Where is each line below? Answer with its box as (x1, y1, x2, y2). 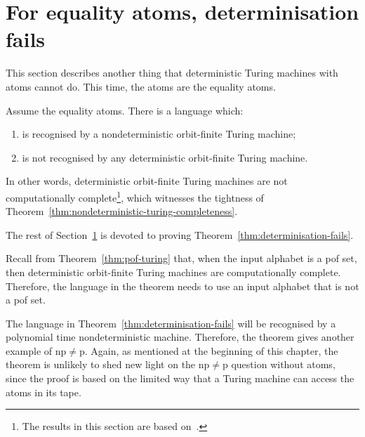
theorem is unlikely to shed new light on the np (6, 357, 210, 372)
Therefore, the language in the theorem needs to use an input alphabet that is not (6, 278, 359, 293)
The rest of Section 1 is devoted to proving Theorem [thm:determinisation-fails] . (6, 227, 354, 242)
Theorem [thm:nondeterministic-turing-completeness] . (6, 204, 238, 218)
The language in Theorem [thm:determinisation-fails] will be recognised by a (6, 315, 336, 330)
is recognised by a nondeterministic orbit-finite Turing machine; (22, 126, 296, 141)
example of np (6, 343, 67, 358)
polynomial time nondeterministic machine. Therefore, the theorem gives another (6, 330, 354, 344)
